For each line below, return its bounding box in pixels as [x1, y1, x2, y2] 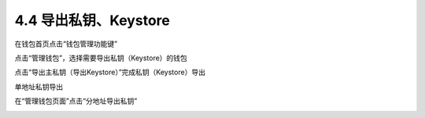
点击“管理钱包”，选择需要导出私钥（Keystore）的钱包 [14, 53, 188, 63]
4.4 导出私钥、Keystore [14, 12, 171, 29]
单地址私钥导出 [14, 82, 63, 91]
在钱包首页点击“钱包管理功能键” [14, 39, 118, 48]
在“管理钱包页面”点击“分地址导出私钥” [14, 96, 138, 105]
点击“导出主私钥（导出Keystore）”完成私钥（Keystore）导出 [14, 67, 206, 77]
